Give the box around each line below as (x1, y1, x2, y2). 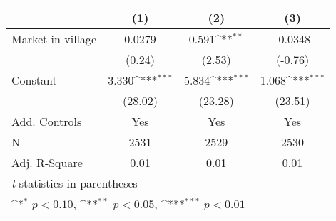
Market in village (11, 31, 97, 47)
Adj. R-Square (11, 154, 83, 171)
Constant (11, 72, 57, 88)
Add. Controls (11, 113, 82, 129)
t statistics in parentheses (11, 175, 138, 191)
